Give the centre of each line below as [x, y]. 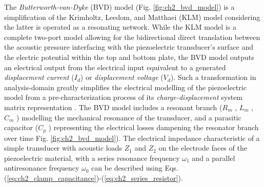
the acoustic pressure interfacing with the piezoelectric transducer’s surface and [129, 47]
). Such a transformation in [213, 77]
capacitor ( [21, 127]
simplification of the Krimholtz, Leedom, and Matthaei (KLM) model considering [132, 17]
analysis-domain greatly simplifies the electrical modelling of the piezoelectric [125, 87]
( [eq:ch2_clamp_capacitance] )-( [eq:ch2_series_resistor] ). [94, 178]
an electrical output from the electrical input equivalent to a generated [115, 67]
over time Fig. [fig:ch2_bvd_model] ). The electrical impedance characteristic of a [132, 138]
